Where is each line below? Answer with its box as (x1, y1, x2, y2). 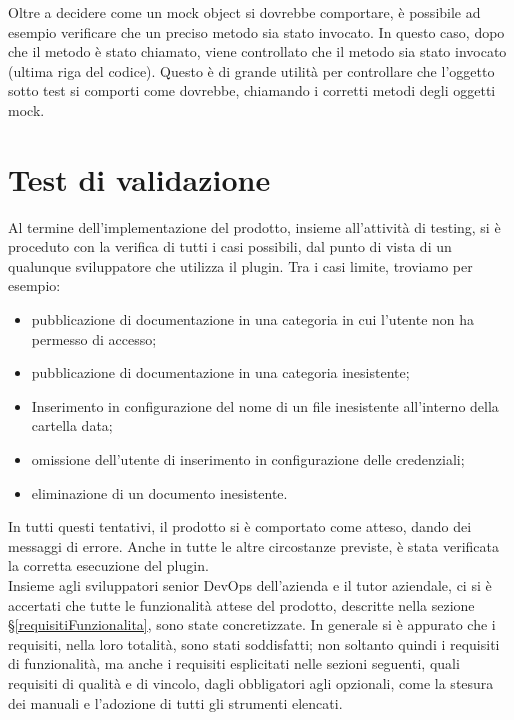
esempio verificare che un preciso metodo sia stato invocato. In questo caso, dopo (8, 21, 505, 42)
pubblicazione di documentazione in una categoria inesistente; (31, 362, 410, 383)
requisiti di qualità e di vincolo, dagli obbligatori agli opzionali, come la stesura (8, 672, 494, 693)
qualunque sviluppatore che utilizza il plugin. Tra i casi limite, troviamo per (8, 255, 473, 276)
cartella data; (31, 415, 113, 436)
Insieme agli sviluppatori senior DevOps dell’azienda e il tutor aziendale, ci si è (8, 575, 492, 595)
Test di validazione (8, 158, 271, 199)
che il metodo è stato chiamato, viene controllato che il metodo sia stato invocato (8, 41, 507, 62)
